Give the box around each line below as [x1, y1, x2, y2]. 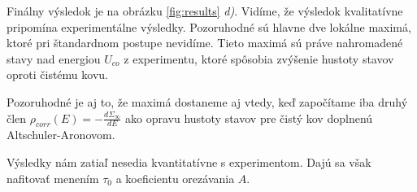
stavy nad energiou [7, 50, 101, 67]
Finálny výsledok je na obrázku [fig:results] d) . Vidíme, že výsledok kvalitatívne [7, 2, 403, 19]
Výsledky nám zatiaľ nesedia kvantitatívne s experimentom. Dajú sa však [7, 153, 371, 170]
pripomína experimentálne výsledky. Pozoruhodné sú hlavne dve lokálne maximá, [7, 18, 411, 35]
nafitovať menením [7, 169, 99, 186]
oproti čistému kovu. [7, 66, 108, 83]
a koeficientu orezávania [115, 169, 235, 186]
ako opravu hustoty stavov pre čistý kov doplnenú [125, 109, 373, 126]
